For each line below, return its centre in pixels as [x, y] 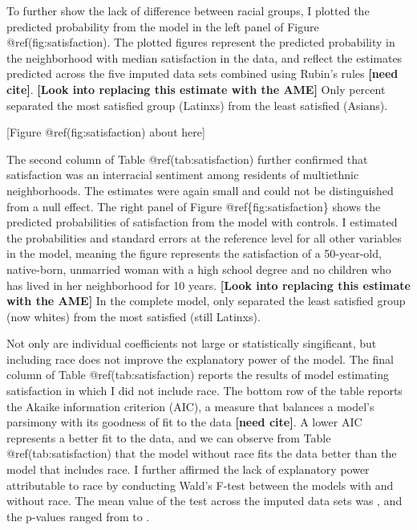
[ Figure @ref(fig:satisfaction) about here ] [106, 132]
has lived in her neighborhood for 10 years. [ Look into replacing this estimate [208, 285]
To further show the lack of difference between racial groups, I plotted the [188, 10]
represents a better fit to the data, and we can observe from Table [169, 437]
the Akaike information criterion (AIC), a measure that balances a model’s [190, 406]
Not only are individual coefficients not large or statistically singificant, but [192, 343]
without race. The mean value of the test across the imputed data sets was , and [204, 501]
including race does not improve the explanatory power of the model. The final [200, 359]
